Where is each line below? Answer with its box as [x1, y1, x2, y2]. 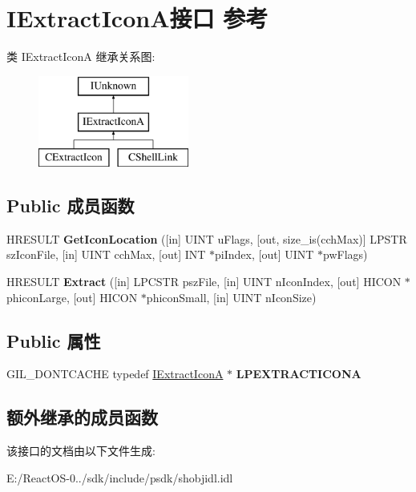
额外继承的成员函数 [6, 405, 158, 429]
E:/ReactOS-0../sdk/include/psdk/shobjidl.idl [6, 469, 233, 486]
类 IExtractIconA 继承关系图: [6, 48, 155, 65]
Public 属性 [6, 328, 101, 353]
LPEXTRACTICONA [236, 365, 361, 382]
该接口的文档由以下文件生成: [6, 442, 155, 459]
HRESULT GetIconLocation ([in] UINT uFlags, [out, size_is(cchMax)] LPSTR [6, 230, 407, 247]
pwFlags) [323, 246, 368, 263]
